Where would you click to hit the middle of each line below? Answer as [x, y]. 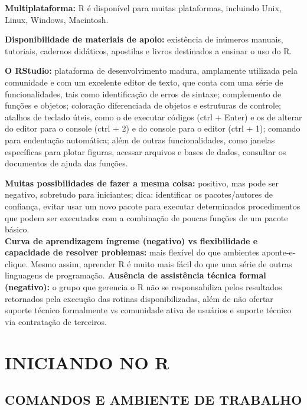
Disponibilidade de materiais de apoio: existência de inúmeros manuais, [144, 39]
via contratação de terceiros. [56, 321]
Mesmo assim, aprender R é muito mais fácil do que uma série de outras [161, 263]
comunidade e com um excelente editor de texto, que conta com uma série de [144, 82]
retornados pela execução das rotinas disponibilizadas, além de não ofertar [139, 298]
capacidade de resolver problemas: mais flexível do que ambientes [132, 252]
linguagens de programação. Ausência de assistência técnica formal [135, 275]
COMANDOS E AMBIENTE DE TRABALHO [153, 400]
